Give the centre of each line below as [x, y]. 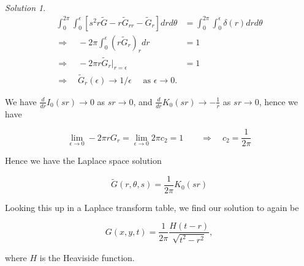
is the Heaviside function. [87, 257]
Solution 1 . [25, 7]
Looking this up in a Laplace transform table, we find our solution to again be [152, 207]
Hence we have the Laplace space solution [83, 161]
